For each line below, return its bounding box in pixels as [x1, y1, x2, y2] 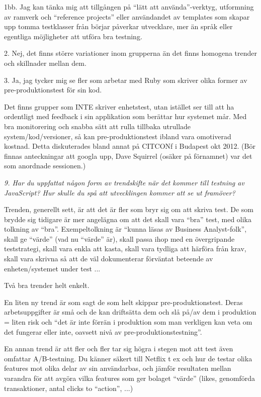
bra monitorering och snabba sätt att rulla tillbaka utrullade [4, 121, 191, 131]
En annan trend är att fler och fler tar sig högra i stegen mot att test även [4, 343, 233, 354]
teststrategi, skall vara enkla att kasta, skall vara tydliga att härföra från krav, [4, 243, 246, 254]
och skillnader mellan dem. [4, 57, 86, 68]
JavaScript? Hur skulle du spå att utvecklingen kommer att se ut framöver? [4, 187, 235, 197]
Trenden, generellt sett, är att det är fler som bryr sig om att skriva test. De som [4, 204, 253, 215]
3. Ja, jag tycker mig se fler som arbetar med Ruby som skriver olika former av [4, 74, 247, 85]
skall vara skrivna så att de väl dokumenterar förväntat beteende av [4, 253, 213, 264]
